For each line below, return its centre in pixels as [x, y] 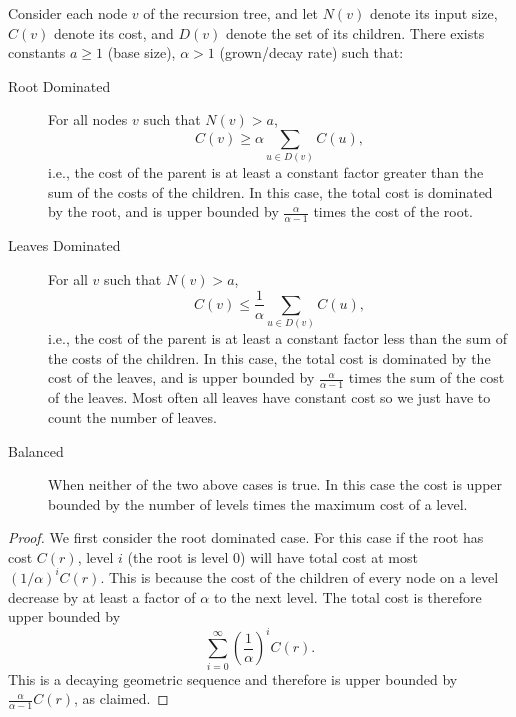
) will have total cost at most [329, 556]
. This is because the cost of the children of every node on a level [299, 576]
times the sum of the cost [426, 377]
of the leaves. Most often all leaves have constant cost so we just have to [269, 397]
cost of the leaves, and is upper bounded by [181, 377]
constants [37, 52]
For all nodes [88, 119]
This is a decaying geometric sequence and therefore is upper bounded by [233, 678]
